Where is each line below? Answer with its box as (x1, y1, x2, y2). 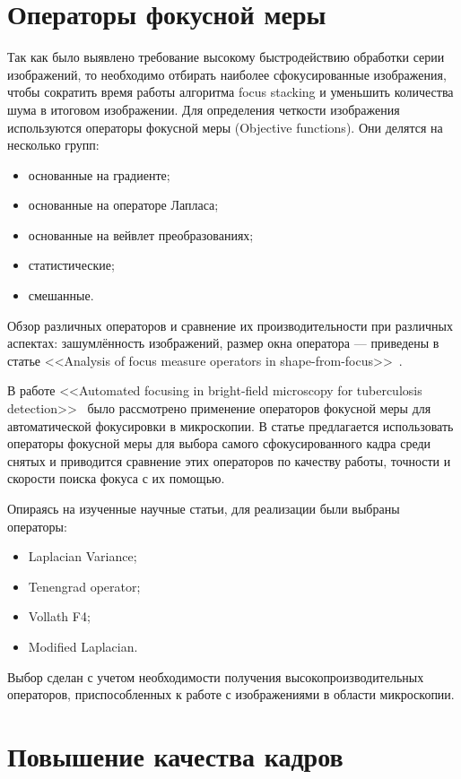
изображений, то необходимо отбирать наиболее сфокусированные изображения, (7, 65, 447, 83)
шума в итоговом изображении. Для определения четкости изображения (7, 100, 400, 118)
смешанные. (28, 286, 94, 305)
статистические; (28, 255, 115, 274)
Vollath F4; (28, 607, 91, 626)
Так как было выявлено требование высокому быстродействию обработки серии (7, 48, 445, 66)
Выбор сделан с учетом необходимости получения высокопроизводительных (7, 667, 424, 686)
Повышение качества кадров (7, 737, 344, 774)
